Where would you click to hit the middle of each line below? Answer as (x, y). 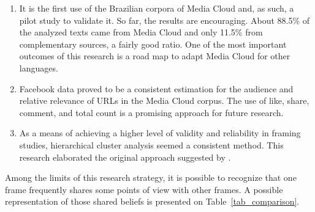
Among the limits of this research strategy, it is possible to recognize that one (151, 177)
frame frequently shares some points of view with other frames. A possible (144, 189)
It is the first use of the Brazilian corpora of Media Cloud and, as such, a (157, 8)
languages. (39, 68)
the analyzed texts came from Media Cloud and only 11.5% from (141, 32)
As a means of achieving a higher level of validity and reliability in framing (160, 133)
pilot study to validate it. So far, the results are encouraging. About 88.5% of (165, 20)
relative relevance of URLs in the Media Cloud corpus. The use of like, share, (164, 101)
